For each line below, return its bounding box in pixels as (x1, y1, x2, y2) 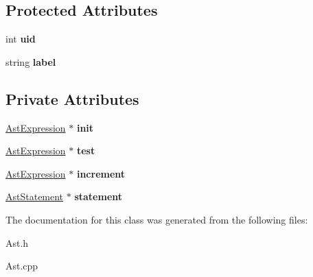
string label (5, 54, 56, 69)
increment (76, 166, 126, 180)
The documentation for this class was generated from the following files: (5, 212, 308, 226)
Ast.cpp (5, 258, 38, 273)
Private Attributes (5, 88, 139, 109)
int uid (5, 32, 36, 46)
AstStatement (5, 189, 64, 204)
